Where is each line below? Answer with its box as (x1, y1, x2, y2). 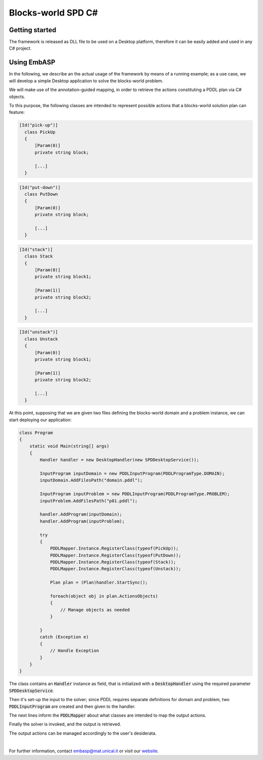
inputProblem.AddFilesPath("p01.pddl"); (39, 498, 138, 503)
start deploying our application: (9, 417, 72, 423)
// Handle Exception (50, 648, 99, 653)
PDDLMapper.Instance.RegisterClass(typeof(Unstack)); (50, 566, 181, 572)
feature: (9, 110, 25, 115)
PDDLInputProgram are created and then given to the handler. (9, 704, 136, 709)
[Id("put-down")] (19, 185, 61, 190)
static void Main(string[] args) (29, 444, 110, 449)
